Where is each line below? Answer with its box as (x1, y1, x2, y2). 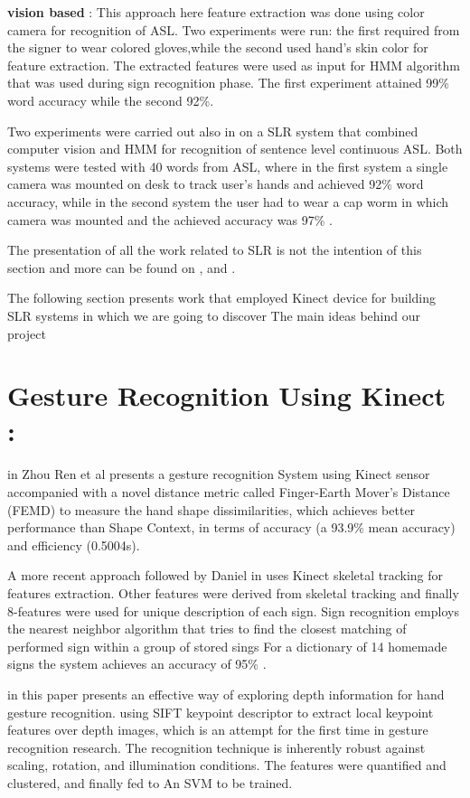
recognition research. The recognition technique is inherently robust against (7, 737, 426, 756)
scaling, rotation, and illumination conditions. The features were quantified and (7, 756, 446, 775)
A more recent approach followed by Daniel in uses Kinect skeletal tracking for (7, 566, 444, 585)
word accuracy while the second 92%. (7, 90, 214, 109)
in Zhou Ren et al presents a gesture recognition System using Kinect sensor (7, 465, 430, 483)
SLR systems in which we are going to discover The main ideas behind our (7, 305, 421, 324)
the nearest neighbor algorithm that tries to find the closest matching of (7, 619, 407, 638)
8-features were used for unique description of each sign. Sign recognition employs (7, 601, 459, 620)
